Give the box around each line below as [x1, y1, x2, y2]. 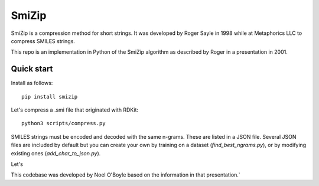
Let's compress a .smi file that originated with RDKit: [11, 106, 139, 113]
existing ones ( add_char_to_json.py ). [11, 149, 101, 156]
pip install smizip [21, 93, 78, 100]
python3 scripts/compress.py [21, 120, 106, 127]
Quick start [11, 64, 53, 74]
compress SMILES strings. [11, 37, 75, 44]
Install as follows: [11, 80, 53, 87]
